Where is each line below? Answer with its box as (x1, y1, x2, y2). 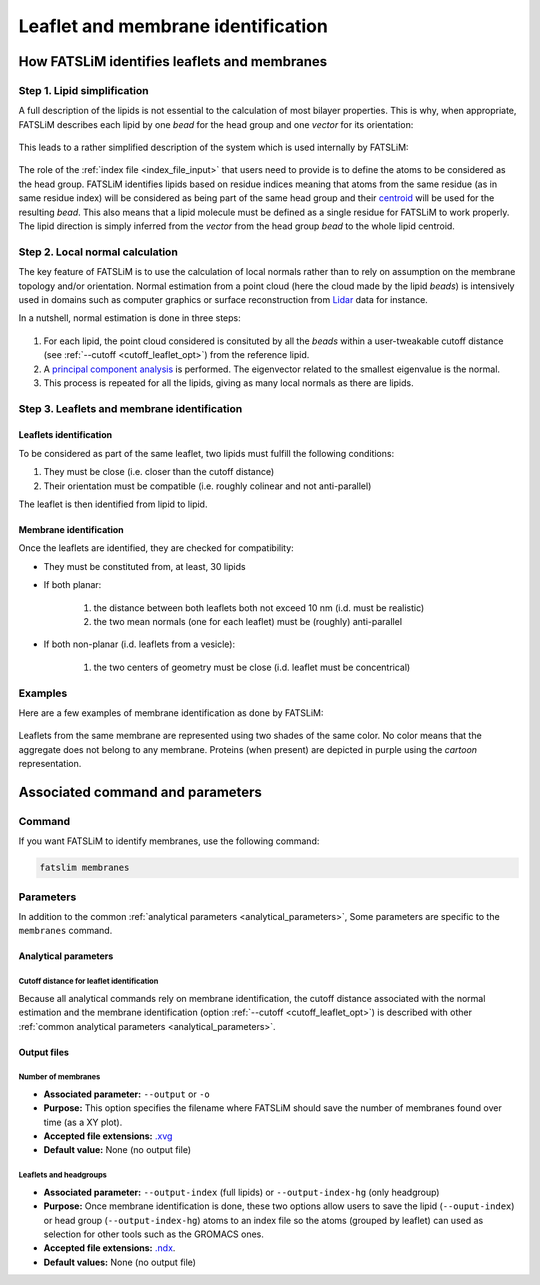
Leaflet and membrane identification (18, 15, 329, 37)
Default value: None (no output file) (43, 1144, 192, 1156)
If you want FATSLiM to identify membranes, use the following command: (18, 835, 320, 847)
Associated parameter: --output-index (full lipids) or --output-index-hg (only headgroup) (43, 1186, 440, 1198)
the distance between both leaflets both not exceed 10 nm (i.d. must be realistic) (93, 601, 425, 614)
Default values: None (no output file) (43, 1256, 197, 1268)
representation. (18, 758, 82, 770)
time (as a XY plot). (43, 1116, 123, 1128)
